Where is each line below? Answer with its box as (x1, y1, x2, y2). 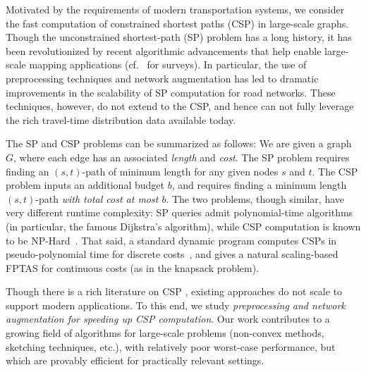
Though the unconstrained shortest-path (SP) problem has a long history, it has (6, 30, 352, 44)
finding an (6, 163, 49, 178)
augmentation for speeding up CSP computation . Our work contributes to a (6, 311, 330, 326)
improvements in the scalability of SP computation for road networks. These (6, 85, 336, 99)
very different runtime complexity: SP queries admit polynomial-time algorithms (6, 205, 353, 220)
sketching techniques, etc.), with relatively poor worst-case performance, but (6, 339, 336, 354)
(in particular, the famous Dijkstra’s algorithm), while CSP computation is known (6, 218, 361, 233)
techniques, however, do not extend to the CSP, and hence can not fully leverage (6, 99, 354, 113)
